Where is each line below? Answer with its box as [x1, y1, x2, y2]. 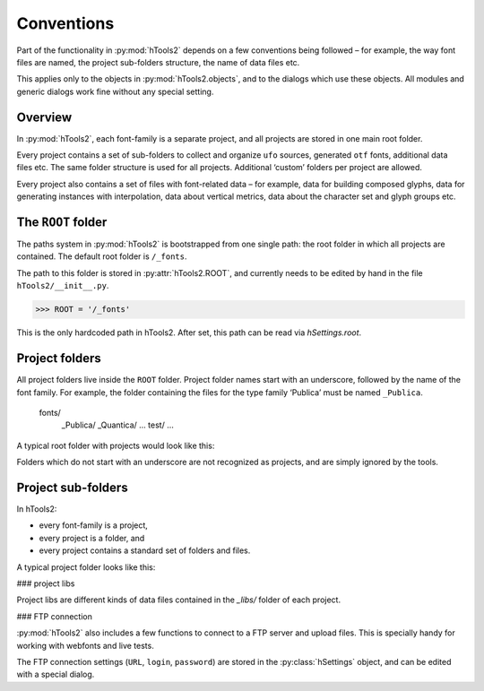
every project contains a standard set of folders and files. [39, 545, 251, 556]
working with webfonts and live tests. [16, 640, 154, 651]
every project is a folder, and [39, 532, 145, 543]
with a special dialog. [16, 669, 95, 680]
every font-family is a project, [39, 520, 148, 531]
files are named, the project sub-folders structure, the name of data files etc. [16, 56, 300, 67]
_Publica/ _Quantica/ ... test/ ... [61, 419, 174, 430]
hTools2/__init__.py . [16, 281, 109, 291]
